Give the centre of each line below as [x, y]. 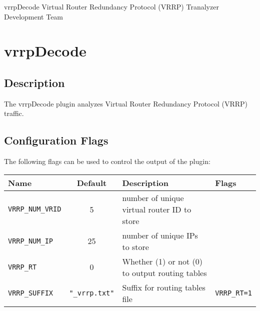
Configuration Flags [56, 140]
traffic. [14, 113]
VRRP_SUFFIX [31, 293]
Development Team [34, 16]
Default [92, 182]
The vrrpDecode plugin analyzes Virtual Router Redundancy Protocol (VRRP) [126, 103]
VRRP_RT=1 [233, 293]
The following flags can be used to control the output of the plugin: [107, 161]
